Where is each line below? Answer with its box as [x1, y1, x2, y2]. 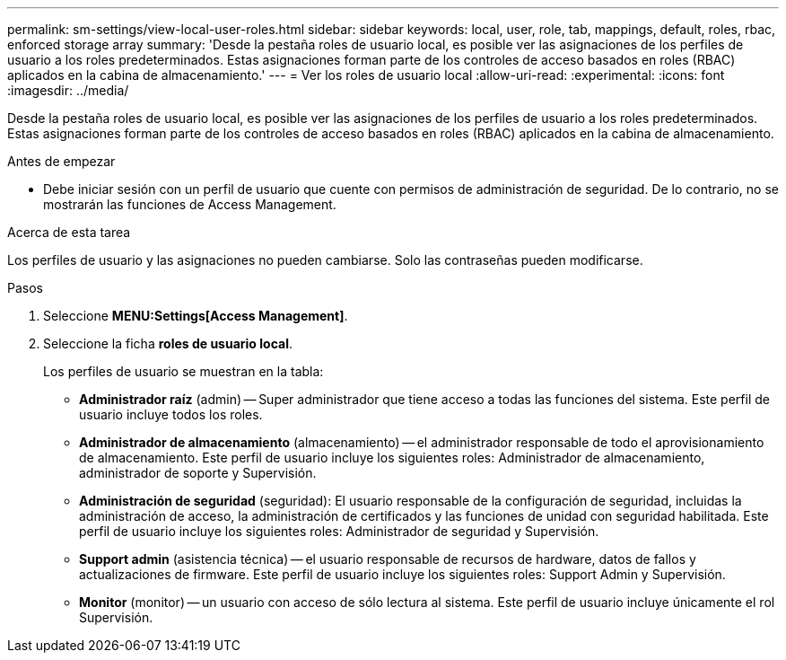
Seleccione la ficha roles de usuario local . [43, 336, 293, 351]
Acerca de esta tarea [7, 224, 131, 240]
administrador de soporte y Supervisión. [79, 465, 317, 480]
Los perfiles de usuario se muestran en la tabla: [43, 364, 324, 379]
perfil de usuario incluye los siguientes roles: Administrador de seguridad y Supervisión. [79, 524, 599, 539]
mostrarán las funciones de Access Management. [43, 197, 336, 212]
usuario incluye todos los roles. [79, 407, 263, 422]
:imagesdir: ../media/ [7, 83, 129, 98]
